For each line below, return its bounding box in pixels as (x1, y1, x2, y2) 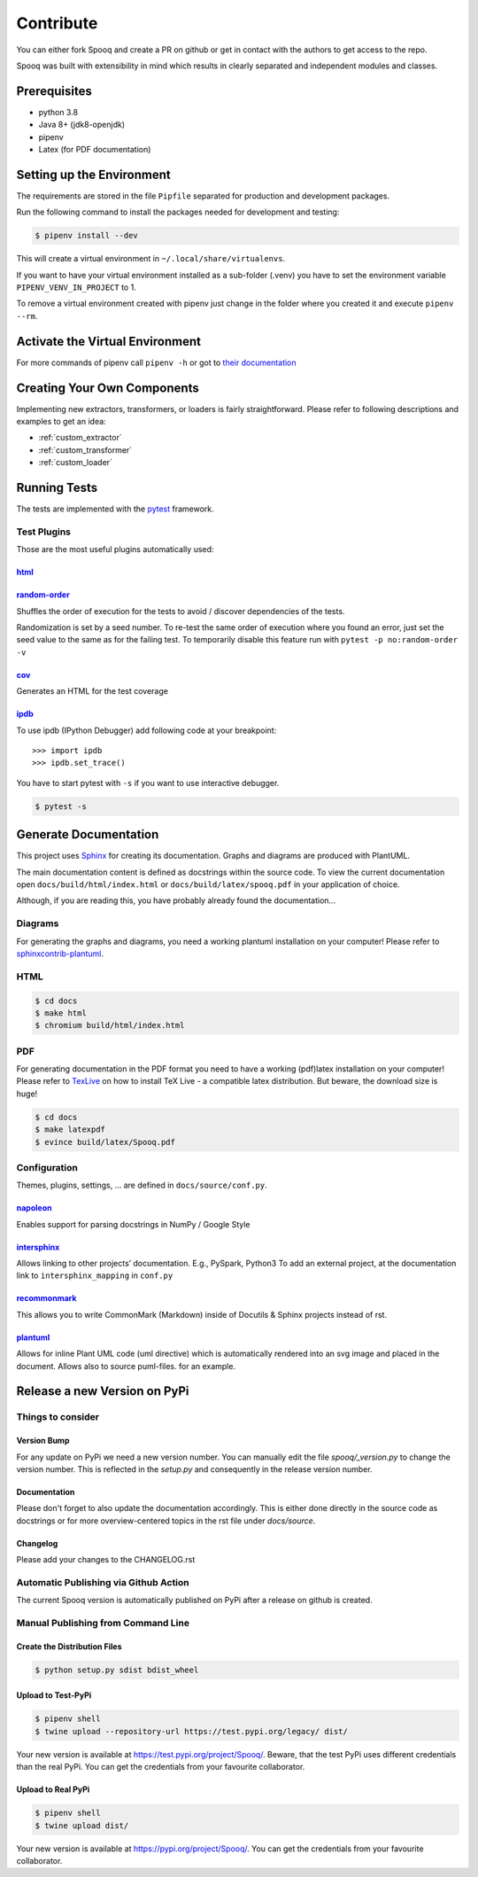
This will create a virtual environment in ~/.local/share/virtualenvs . (16, 253, 286, 264)
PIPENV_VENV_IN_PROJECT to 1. (16, 282, 136, 292)
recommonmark (16, 1293, 77, 1304)
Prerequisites (16, 83, 92, 98)
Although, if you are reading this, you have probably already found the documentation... (16, 895, 336, 906)
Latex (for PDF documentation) (38, 144, 151, 155)
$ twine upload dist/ (35, 1820, 129, 1830)
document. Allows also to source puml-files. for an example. (16, 1360, 236, 1371)
